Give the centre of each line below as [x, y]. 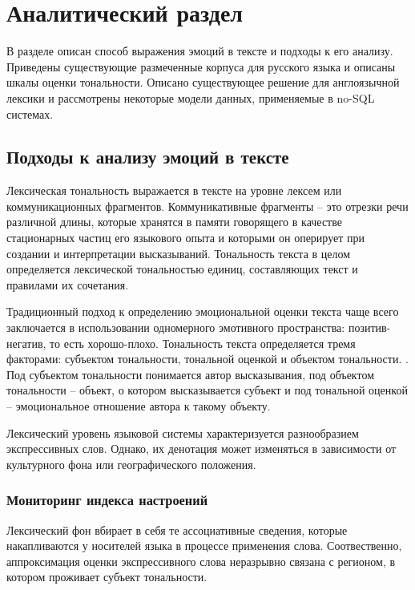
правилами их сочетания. [68, 284]
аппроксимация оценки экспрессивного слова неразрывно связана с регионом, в [201, 561]
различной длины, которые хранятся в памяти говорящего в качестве [174, 222]
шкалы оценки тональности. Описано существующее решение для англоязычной [203, 82]
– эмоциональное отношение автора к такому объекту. [139, 406]
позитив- [369, 327]
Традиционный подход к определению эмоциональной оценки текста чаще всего [203, 311]
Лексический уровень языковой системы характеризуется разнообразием [183, 432]
